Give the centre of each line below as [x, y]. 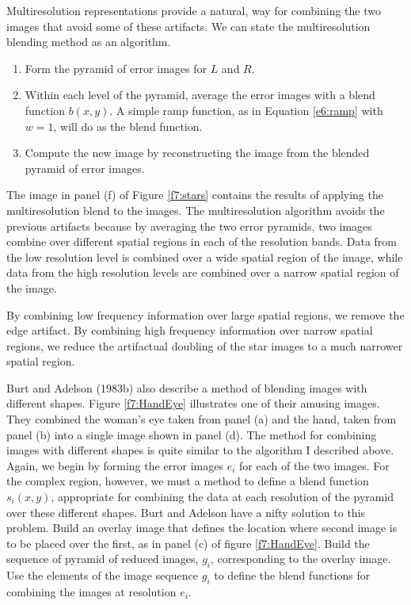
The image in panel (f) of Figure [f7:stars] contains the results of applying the [195, 195]
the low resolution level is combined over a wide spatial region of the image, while [205, 257]
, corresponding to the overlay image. [301, 559]
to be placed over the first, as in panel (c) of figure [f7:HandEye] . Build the [188, 543]
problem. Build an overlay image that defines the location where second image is [202, 528]
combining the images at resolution [91, 592]
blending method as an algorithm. [89, 42]
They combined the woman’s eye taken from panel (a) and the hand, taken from [202, 419]
